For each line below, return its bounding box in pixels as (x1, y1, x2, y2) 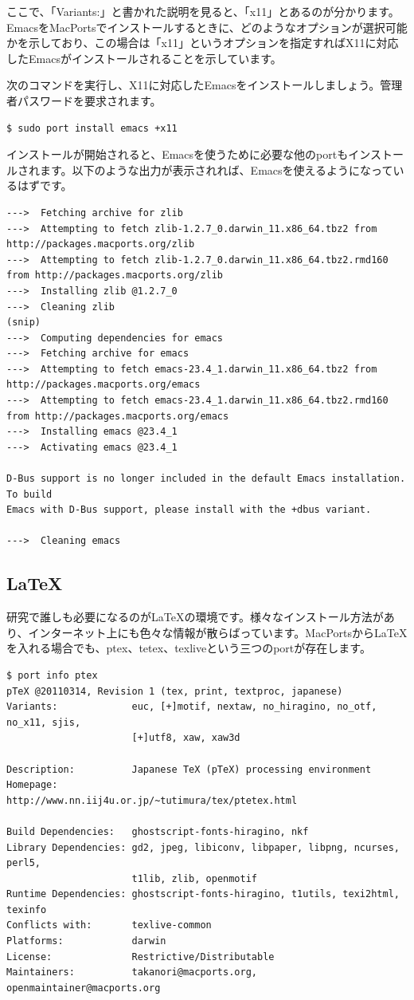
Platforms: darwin (6, 935, 166, 947)
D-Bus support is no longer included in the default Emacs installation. (6, 473, 406, 485)
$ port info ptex (6, 669, 98, 681)
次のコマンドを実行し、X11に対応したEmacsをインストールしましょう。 (6, 77, 381, 93)
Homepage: (6, 779, 58, 791)
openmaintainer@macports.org (6, 982, 161, 994)
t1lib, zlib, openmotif (131, 872, 257, 884)
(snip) (6, 317, 41, 329)
